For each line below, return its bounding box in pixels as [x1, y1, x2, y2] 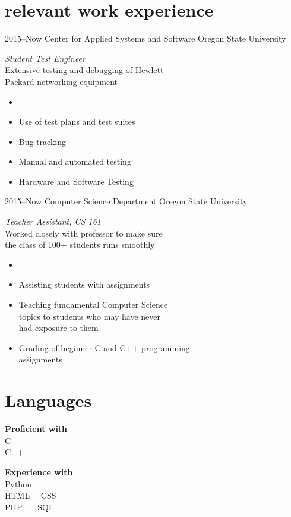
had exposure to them [18, 321, 99, 334]
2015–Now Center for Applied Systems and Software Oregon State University [5, 32, 286, 45]
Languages [5, 388, 92, 412]
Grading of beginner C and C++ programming [18, 341, 190, 354]
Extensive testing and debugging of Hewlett [5, 64, 164, 76]
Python [5, 477, 31, 490]
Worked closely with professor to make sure [5, 226, 163, 239]
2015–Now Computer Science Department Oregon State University [5, 195, 248, 207]
